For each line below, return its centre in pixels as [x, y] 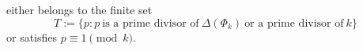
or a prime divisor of [294, 23]
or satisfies [32, 36]
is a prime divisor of [151, 23]
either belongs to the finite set [79, 9]
